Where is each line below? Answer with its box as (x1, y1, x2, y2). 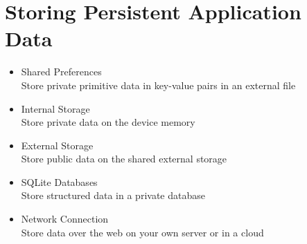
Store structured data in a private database (21, 188, 205, 203)
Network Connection (21, 212, 109, 226)
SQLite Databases (21, 174, 98, 189)
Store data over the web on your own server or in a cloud (21, 225, 264, 239)
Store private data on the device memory (21, 115, 195, 129)
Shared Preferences (21, 64, 102, 79)
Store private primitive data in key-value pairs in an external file (21, 77, 296, 92)
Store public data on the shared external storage (21, 151, 227, 166)
